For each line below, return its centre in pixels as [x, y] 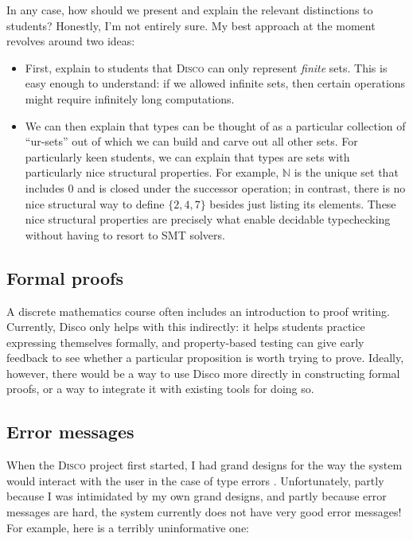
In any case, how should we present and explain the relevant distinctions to [190, 10]
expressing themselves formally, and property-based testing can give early [185, 342]
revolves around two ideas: [71, 41]
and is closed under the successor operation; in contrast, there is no [242, 187]
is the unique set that [346, 172]
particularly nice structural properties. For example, [152, 172]
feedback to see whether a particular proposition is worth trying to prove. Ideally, [205, 358]
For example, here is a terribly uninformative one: [128, 527]
